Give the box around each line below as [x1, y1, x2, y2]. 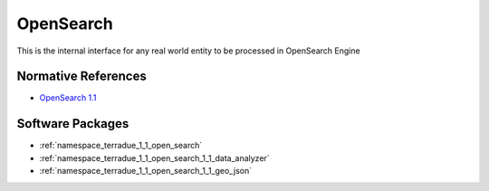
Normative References [16, 69, 147, 84]
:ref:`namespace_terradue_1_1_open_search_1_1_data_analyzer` [39, 152, 271, 163]
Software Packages [16, 116, 129, 131]
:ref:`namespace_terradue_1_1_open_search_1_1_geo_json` [39, 166, 253, 177]
